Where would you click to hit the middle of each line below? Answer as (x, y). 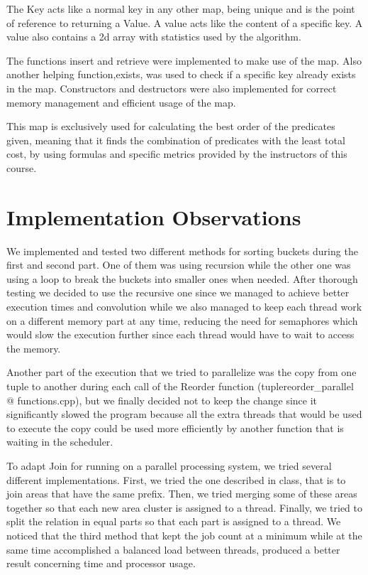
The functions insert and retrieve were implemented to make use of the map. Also (184, 60)
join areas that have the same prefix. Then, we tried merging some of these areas (182, 494)
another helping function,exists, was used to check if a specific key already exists (181, 74)
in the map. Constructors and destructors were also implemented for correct (172, 88)
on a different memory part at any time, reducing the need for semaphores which (182, 320)
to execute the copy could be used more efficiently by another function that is (175, 428)
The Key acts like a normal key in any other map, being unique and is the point (181, 9)
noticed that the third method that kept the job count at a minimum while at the (184, 535)
